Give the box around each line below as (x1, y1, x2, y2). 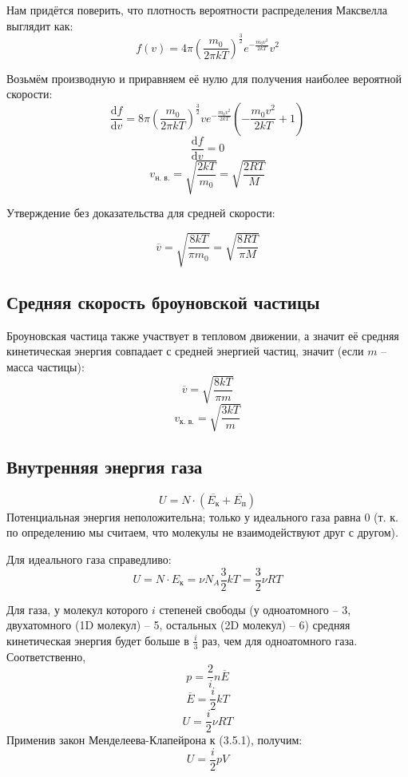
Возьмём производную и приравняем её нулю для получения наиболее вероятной (6, 69, 402, 86)
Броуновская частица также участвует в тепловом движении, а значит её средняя (6, 327, 399, 343)
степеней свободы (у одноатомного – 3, (159, 601, 351, 617)
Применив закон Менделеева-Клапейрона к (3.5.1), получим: (6, 731, 303, 748)
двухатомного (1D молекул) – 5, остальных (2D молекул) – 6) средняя (6, 616, 351, 633)
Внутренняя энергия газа (6, 454, 203, 478)
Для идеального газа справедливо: (6, 550, 172, 567)
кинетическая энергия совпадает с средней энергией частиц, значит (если (6, 343, 364, 359)
